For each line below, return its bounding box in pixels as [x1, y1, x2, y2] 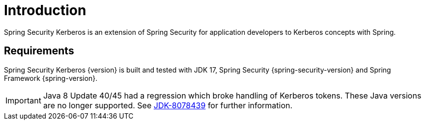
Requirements [4, 45, 74, 57]
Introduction [4, 2, 86, 19]
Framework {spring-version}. [4, 74, 98, 82]
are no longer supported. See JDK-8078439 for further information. [43, 100, 293, 110]
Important [5, 95, 41, 105]
